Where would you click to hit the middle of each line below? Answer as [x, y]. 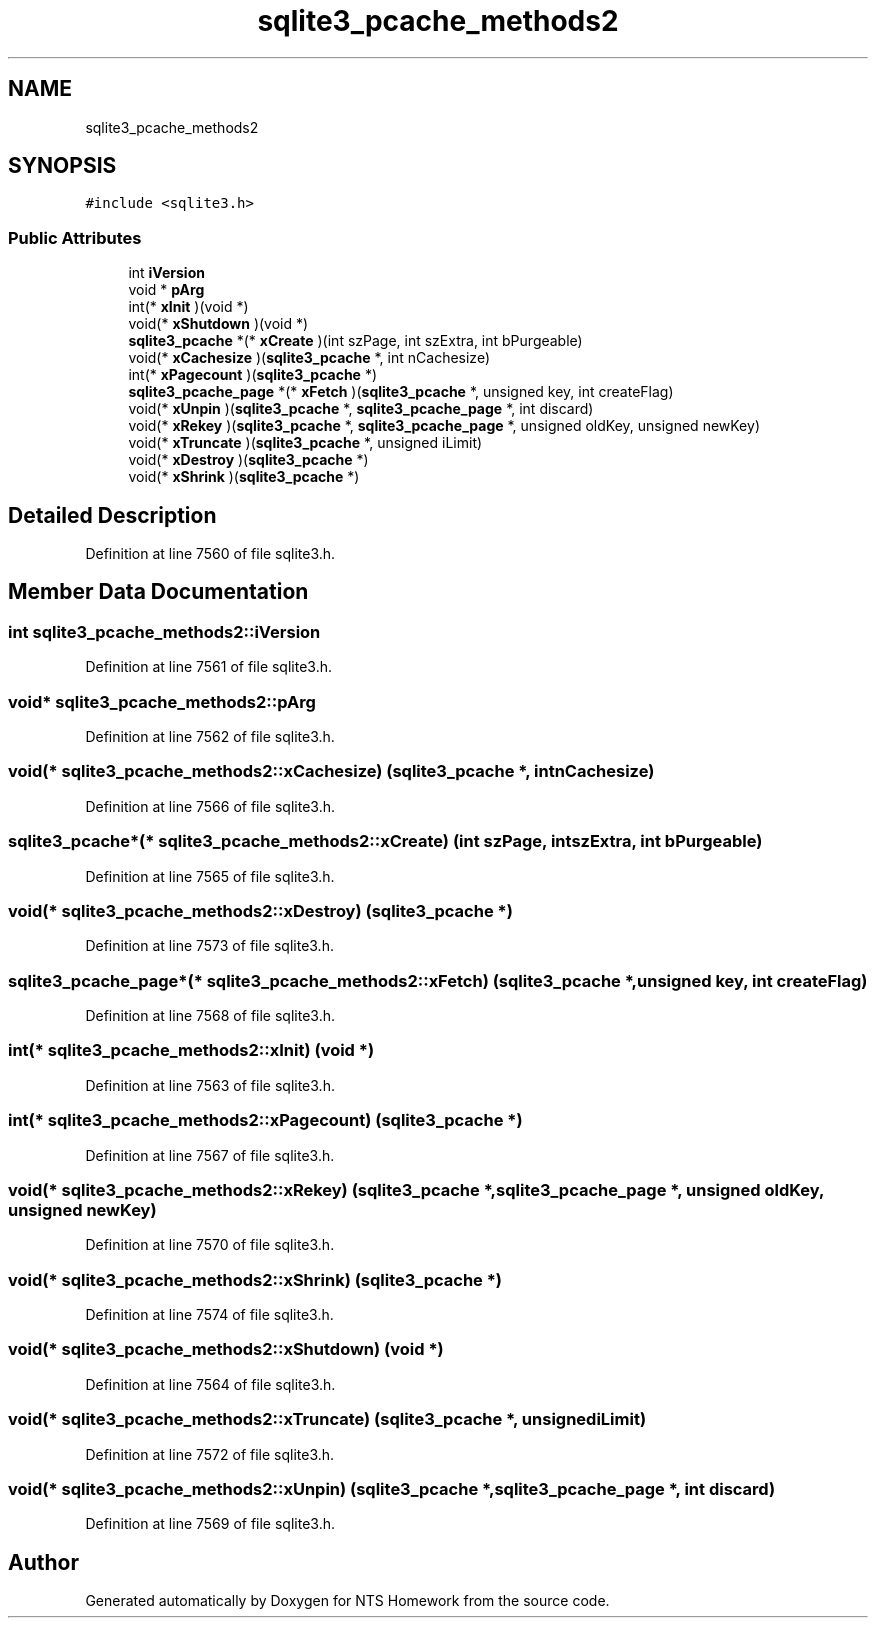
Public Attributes [75, 237]
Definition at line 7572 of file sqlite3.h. [210, 1454]
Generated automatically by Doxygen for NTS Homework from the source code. [347, 1601]
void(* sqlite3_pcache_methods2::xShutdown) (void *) [226, 1349]
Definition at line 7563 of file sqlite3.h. [210, 1085]
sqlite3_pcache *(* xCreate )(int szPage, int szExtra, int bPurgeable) [355, 341]
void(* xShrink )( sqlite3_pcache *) [244, 477]
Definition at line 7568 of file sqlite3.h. [210, 1015]
